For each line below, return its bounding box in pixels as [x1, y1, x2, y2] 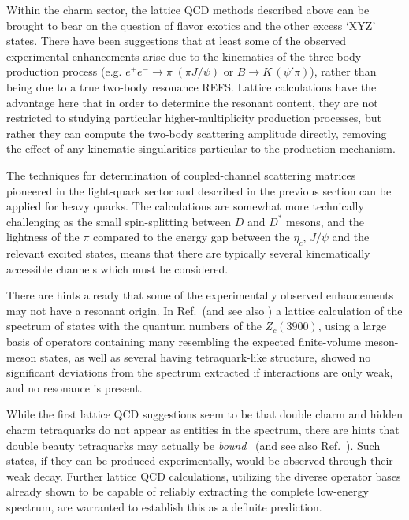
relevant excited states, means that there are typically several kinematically [6, 245, 370, 262]
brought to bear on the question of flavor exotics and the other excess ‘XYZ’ [6, 17, 376, 33]
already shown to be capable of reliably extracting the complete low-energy [6, 483, 369, 500]
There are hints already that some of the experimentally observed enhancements [6, 287, 394, 303]
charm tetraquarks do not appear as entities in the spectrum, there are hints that [6, 422, 400, 438]
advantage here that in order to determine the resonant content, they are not [6, 94, 378, 110]
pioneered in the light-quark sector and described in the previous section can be [6, 182, 392, 199]
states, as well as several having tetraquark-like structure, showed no [39, 348, 371, 365]
